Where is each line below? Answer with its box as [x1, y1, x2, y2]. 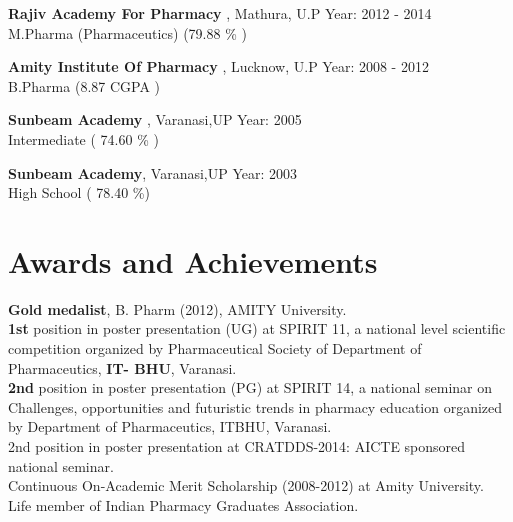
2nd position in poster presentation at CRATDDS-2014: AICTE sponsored [8, 436, 466, 457]
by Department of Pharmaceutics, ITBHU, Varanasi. [8, 416, 332, 437]
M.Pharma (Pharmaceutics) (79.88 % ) [8, 22, 247, 43]
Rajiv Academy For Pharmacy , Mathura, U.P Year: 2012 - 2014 [8, 3, 432, 23]
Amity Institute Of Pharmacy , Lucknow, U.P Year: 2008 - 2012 [8, 56, 429, 77]
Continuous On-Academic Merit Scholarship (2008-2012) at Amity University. [8, 475, 484, 496]
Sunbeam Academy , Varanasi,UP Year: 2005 [8, 109, 302, 130]
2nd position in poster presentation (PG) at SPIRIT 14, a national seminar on [8, 377, 493, 398]
